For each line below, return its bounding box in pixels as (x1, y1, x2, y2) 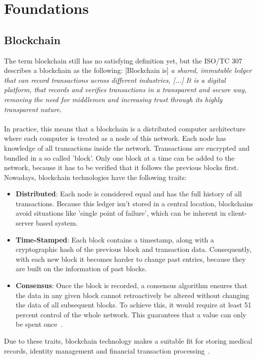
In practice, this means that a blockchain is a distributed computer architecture (4, 123, 246, 133)
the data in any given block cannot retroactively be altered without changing (15, 290, 250, 300)
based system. (36, 218, 78, 228)
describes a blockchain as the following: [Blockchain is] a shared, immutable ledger (4, 65, 252, 75)
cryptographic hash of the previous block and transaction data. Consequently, (15, 244, 252, 254)
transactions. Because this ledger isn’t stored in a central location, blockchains (15, 198, 254, 208)
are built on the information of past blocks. (15, 263, 147, 274)
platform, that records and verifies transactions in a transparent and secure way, (4, 84, 247, 95)
